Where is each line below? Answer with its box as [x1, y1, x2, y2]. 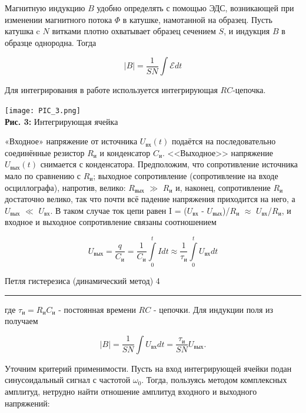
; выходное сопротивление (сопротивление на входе [93, 170, 278, 181]
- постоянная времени [58, 303, 136, 315]
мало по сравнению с [5, 170, 81, 181]
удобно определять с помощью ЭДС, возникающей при [97, 2, 294, 14]
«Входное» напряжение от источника [5, 135, 138, 147]
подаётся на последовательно [171, 135, 276, 147]
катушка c [5, 25, 40, 37]
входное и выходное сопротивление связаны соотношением [5, 216, 217, 228]
